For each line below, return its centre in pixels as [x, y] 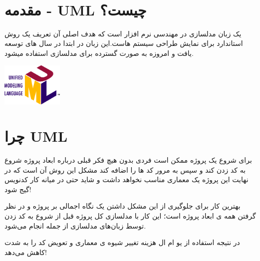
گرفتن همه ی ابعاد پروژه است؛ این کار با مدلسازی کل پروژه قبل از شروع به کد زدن [130, 216]
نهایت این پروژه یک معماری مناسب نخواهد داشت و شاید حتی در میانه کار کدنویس [127, 179]
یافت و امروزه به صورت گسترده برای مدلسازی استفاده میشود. [99, 53]
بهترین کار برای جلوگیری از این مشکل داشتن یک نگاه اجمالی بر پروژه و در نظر [123, 206]
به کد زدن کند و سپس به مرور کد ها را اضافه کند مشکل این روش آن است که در [125, 169]
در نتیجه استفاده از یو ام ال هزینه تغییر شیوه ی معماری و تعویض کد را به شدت [122, 242]
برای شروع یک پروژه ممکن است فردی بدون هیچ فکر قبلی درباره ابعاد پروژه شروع [128, 160]
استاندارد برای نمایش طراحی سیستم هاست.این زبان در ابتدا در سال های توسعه [124, 43]
